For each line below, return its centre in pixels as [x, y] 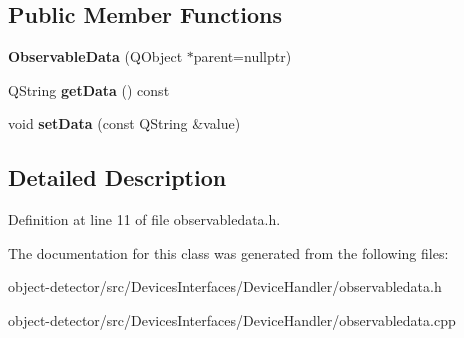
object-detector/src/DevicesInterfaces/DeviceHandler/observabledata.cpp [232, 319]
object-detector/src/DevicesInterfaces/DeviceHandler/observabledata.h [225, 286]
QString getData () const [89, 89]
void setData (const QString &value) [124, 123]
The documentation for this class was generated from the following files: [228, 252]
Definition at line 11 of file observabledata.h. [144, 219]
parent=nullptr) [242, 56]
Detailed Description [117, 177]
